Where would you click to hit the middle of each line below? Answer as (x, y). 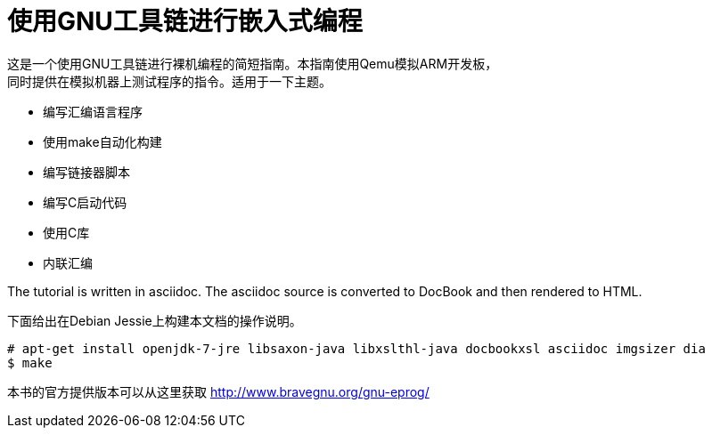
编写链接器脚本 (86, 172)
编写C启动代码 (85, 202)
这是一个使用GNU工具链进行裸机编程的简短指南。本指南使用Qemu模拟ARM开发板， (253, 63)
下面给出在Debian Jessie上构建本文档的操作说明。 (155, 320)
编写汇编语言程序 (93, 111)
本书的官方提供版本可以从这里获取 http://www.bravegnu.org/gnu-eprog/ (218, 391)
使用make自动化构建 (102, 141)
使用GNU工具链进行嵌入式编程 (185, 21)
